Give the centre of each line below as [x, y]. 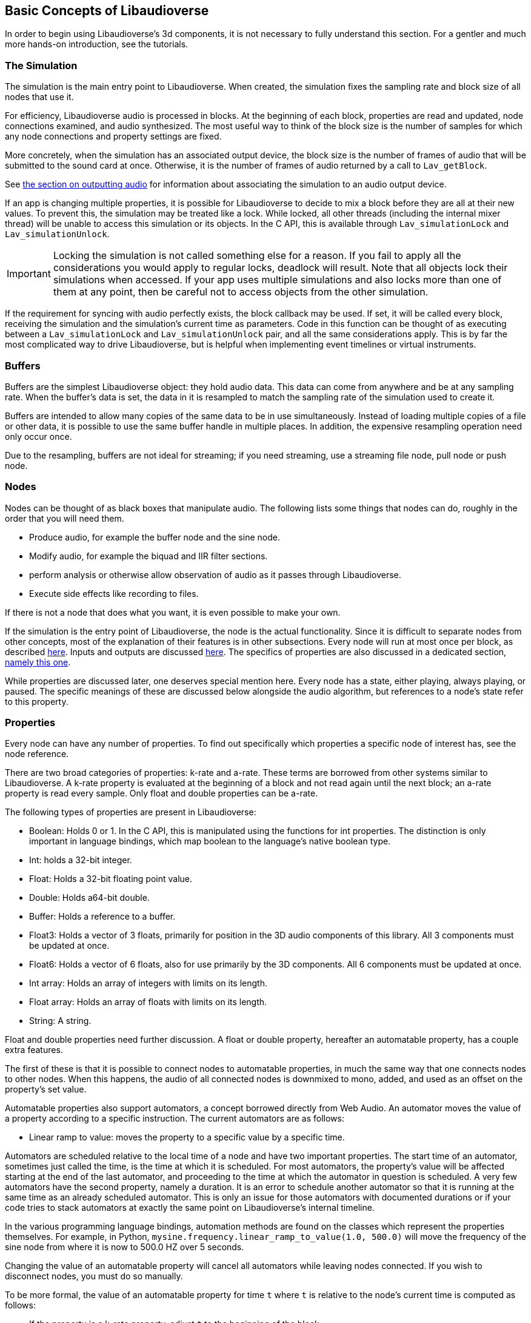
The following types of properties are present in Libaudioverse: [131, 812]
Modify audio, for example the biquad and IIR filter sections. [149, 556]
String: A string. [60, 1021]
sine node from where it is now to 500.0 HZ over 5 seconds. [125, 1247]
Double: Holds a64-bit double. [89, 898]
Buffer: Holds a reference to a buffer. [102, 917]
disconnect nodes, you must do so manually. [94, 1276]
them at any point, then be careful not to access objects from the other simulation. [241, 292]
